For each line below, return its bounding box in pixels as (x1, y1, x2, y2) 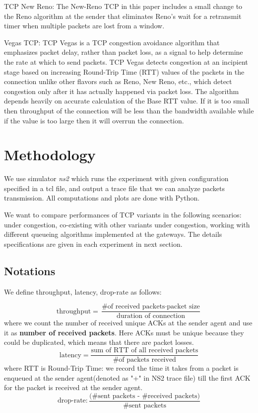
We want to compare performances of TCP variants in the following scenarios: (4, 209, 242, 220)
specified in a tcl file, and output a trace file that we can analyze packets (4, 183, 225, 193)
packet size (167, 303, 200, 310)
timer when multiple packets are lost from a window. (4, 20, 165, 31)
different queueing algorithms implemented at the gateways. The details (4, 229, 222, 239)
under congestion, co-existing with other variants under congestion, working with (4, 219, 250, 229)
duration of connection (116, 312, 186, 320)
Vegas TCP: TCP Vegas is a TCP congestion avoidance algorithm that (4, 37, 220, 47)
